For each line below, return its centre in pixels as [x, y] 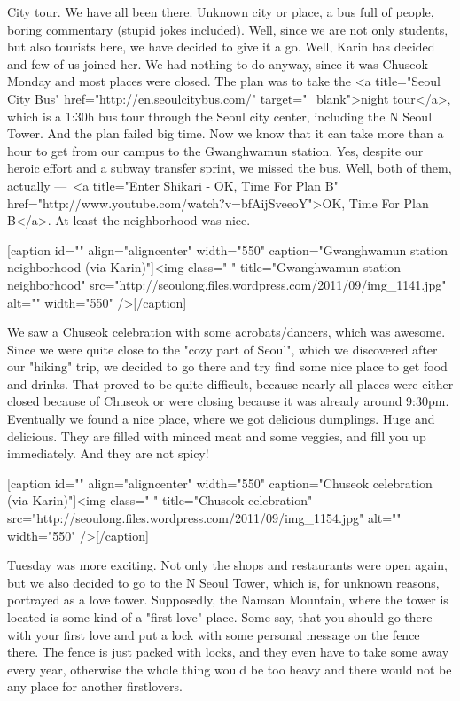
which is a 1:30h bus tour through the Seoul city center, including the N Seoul [220, 116]
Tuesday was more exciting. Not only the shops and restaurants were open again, [227, 565]
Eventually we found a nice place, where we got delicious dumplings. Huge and [221, 419]
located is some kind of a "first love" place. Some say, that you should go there [220, 617]
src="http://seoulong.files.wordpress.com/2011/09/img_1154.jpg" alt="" [204, 518]
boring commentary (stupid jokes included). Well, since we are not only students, [228, 29]
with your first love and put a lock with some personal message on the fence [214, 634]
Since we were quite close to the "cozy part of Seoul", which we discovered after [222, 349]
